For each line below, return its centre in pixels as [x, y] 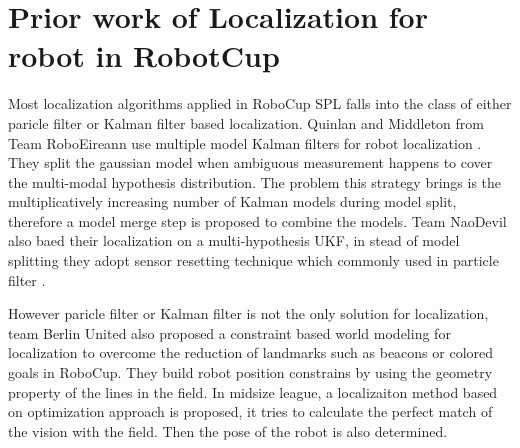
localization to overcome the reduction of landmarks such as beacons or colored [251, 352]
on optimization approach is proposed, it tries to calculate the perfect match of [250, 411]
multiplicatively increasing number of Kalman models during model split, [232, 201]
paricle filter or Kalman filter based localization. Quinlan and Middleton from [246, 122]
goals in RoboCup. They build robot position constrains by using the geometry [250, 372]
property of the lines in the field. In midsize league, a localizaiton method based [253, 391]
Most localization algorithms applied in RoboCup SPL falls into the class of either [260, 103]
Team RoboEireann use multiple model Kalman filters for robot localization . [245, 142]
